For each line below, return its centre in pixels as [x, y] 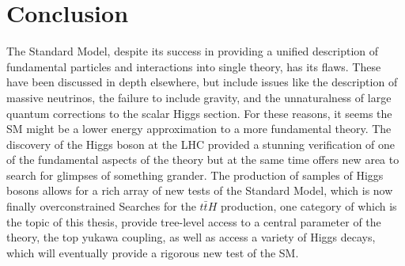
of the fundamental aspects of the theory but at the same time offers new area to [203, 160]
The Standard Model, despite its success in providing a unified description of [193, 51]
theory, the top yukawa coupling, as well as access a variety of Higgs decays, [191, 237]
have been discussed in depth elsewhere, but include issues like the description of [202, 82]
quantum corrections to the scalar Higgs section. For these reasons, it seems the [199, 113]
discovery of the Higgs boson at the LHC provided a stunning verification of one [201, 144]
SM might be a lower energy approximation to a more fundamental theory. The [199, 129]
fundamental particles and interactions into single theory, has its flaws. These [194, 66]
